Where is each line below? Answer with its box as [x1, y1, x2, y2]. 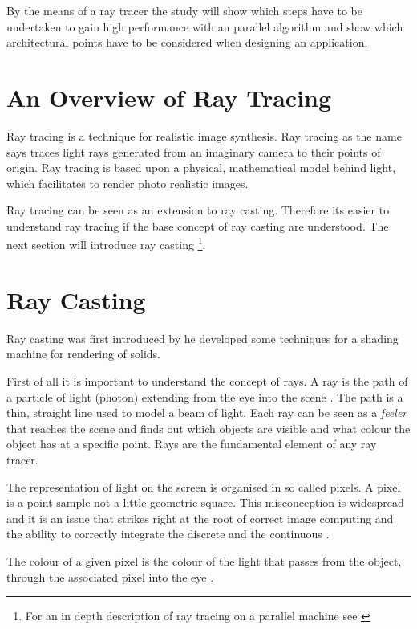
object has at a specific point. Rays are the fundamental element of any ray [6, 435, 377, 452]
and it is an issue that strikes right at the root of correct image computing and [6, 509, 394, 526]
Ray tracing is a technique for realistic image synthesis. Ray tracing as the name [6, 127, 402, 144]
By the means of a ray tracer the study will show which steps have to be [6, 2, 362, 18]
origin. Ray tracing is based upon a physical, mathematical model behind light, [6, 159, 396, 176]
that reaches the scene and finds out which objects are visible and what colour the [6, 419, 411, 436]
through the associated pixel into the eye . [6, 568, 214, 585]
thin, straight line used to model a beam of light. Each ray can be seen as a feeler [6, 404, 407, 421]
